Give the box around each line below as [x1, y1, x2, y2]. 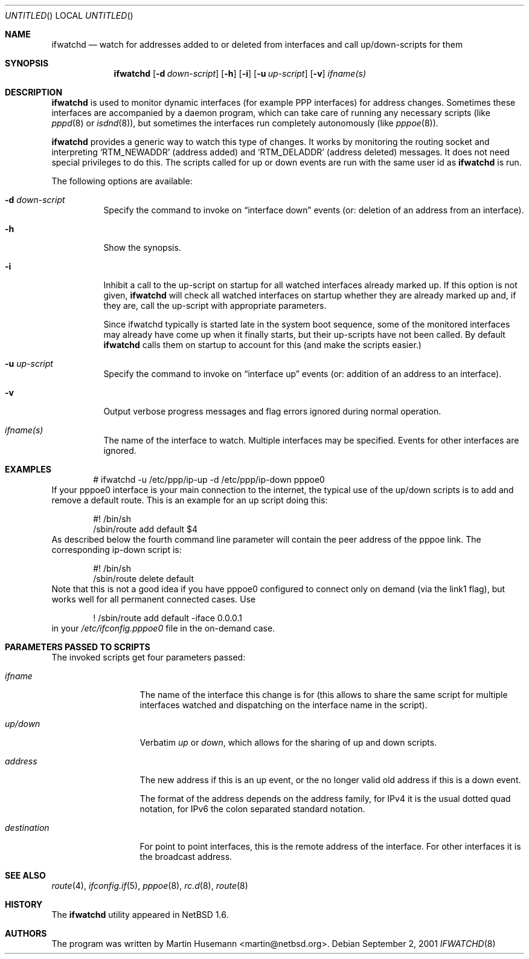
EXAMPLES [5, 464, 51, 474]
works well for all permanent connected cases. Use [51, 594, 256, 604]
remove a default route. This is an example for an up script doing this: [51, 495, 328, 505]
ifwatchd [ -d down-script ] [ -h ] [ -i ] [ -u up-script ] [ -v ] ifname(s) [114, 68, 366, 79]
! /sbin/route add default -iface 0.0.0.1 [93, 613, 243, 623]
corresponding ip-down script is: [51, 544, 182, 555]
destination [5, 822, 50, 833]
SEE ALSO [5, 870, 46, 880]
